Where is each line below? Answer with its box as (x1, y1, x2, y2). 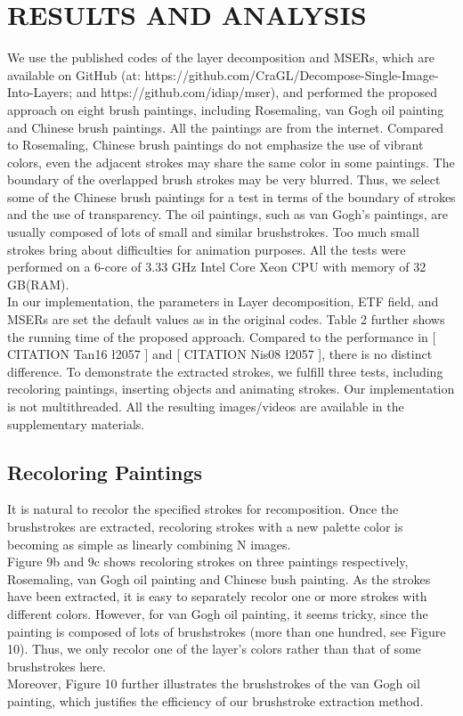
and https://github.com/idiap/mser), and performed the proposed (76, 83, 437, 102)
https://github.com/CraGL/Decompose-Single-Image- (144, 65, 439, 84)
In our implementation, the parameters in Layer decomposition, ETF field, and (7, 292, 439, 311)
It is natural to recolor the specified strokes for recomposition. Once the (7, 500, 399, 518)
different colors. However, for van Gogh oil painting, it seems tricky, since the (7, 604, 428, 622)
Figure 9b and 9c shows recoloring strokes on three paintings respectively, (7, 552, 409, 571)
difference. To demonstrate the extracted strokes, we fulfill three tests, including (7, 362, 443, 380)
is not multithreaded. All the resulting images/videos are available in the (7, 397, 404, 415)
